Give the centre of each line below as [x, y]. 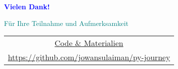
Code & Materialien [89, 43]
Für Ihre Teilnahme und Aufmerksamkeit [66, 23]
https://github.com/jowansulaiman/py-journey [89, 57]
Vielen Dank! [27, 6]
